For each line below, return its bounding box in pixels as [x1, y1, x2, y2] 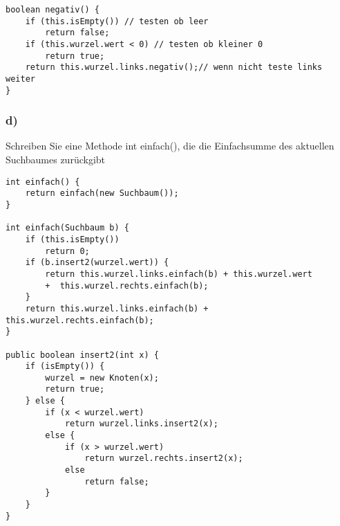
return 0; [45, 246, 90, 256]
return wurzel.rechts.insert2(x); [84, 453, 243, 464]
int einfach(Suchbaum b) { [6, 223, 129, 233]
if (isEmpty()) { [25, 361, 105, 372]
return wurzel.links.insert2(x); [64, 419, 218, 429]
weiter [6, 73, 35, 84]
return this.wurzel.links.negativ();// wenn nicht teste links [25, 62, 323, 73]
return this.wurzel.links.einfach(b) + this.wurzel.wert [45, 269, 312, 279]
